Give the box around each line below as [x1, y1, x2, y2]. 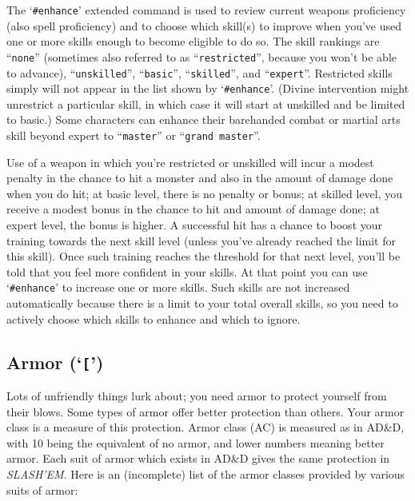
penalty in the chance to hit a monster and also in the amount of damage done [6, 169, 393, 186]
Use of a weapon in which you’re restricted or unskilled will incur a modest [6, 153, 374, 170]
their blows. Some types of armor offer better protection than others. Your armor [6, 403, 405, 419]
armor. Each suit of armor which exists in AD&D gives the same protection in [6, 450, 390, 467]
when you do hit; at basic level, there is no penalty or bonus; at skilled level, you [6, 185, 403, 201]
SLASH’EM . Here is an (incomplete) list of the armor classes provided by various [6, 466, 405, 482]
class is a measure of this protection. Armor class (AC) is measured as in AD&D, [6, 419, 405, 435]
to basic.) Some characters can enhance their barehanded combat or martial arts [6, 111, 401, 128]
